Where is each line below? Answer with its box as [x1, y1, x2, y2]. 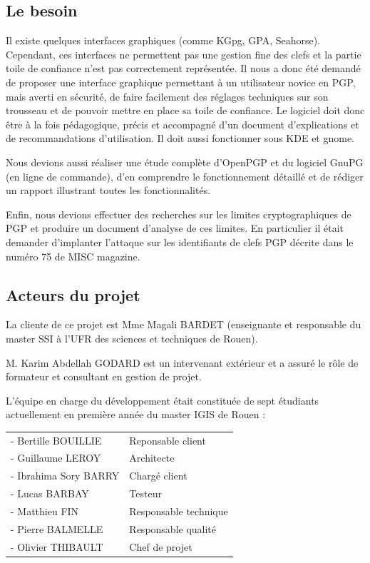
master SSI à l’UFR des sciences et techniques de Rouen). [6, 330, 258, 345]
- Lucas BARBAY [11, 486, 89, 501]
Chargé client [129, 468, 187, 483]
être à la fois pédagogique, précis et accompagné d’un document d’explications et [6, 116, 359, 131]
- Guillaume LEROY [11, 450, 101, 465]
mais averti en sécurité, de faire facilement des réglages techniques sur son [6, 88, 329, 103]
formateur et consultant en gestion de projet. [6, 369, 202, 384]
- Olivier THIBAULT [11, 539, 103, 554]
